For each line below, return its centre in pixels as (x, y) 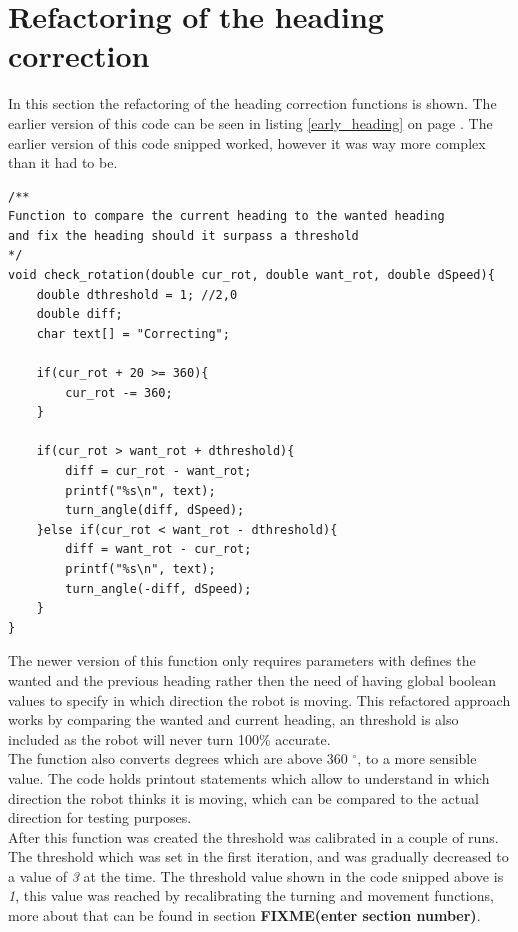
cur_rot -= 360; (119, 392)
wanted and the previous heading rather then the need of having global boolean (252, 679)
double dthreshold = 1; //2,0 (137, 294)
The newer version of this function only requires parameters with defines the (242, 660)
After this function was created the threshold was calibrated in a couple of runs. (253, 836)
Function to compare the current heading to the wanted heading (226, 216)
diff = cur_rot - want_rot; (158, 471)
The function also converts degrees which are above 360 (178, 758)
